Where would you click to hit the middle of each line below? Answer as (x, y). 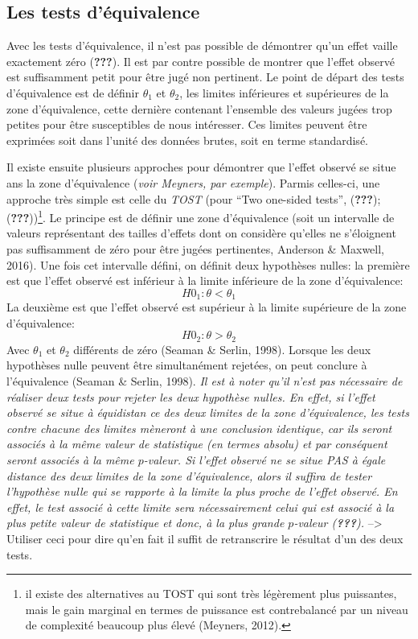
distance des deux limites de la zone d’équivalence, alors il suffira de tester (189, 475)
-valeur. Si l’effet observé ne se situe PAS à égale (264, 460)
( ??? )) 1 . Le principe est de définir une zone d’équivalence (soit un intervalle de (201, 216)
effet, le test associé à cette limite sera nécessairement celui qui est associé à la (201, 507)
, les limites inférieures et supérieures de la (284, 92)
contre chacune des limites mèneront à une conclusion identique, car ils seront (199, 428)
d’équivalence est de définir (73, 92)
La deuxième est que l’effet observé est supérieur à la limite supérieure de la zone (207, 307)
